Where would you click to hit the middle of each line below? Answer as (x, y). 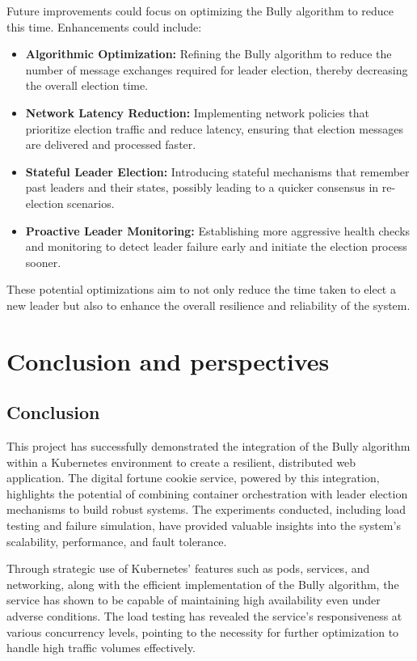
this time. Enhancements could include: (104, 26)
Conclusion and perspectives (168, 360)
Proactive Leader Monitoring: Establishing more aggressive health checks (218, 230)
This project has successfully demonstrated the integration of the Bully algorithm (208, 446)
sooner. (43, 262)
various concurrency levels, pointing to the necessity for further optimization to (203, 631)
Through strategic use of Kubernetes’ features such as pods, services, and (188, 568)
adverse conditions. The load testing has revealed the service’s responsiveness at (204, 616)
